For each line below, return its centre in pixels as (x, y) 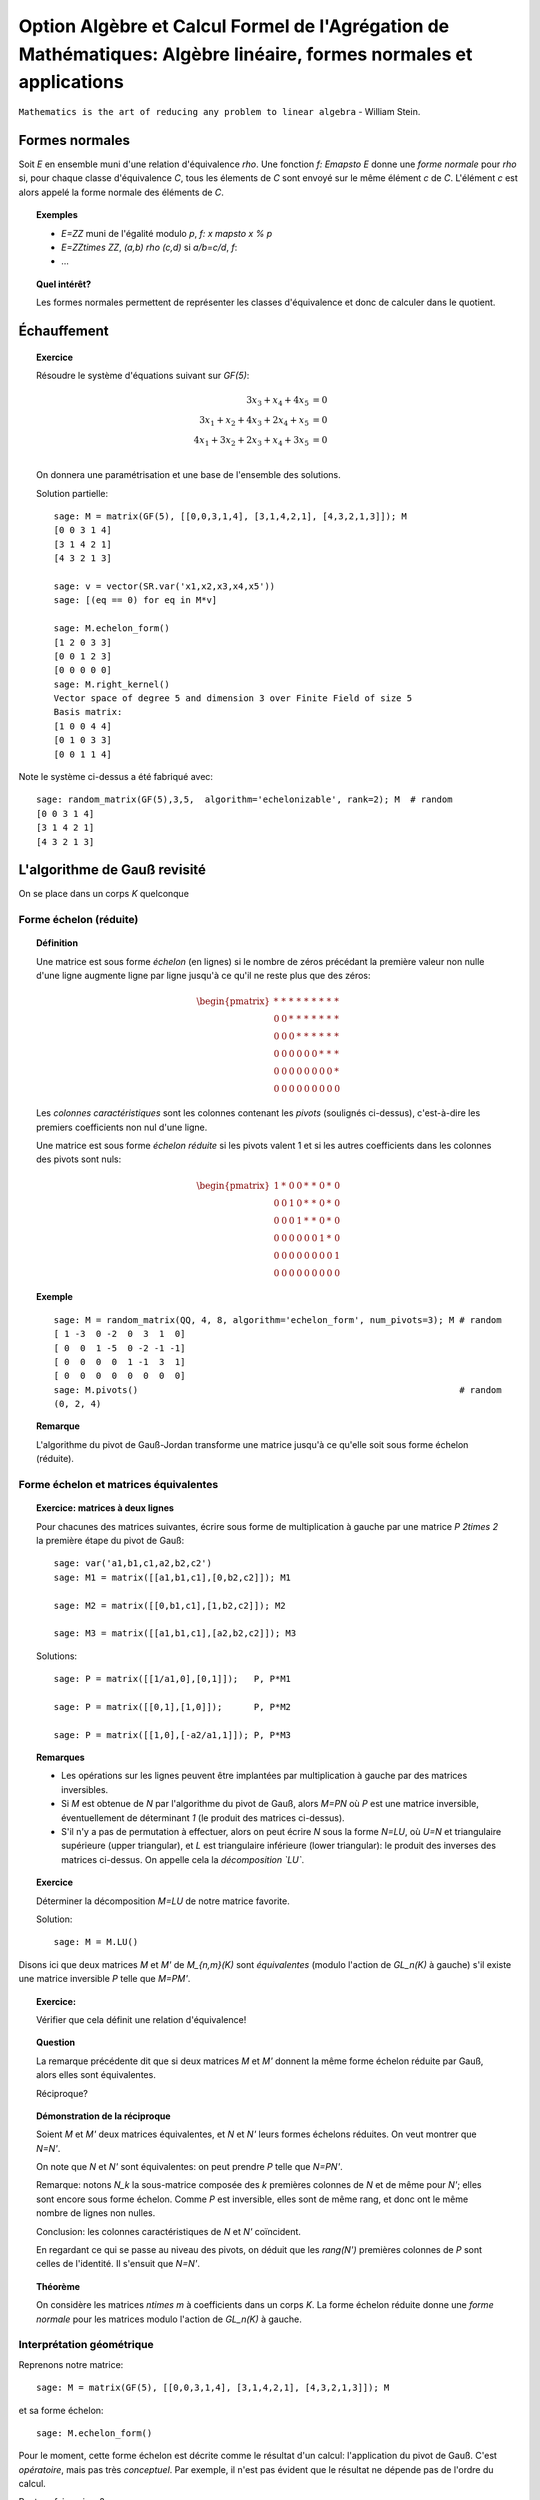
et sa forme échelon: (61, 2410)
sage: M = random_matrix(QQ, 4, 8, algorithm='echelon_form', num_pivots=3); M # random (277, 1319)
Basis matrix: (88, 712)
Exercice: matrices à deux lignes (105, 1508)
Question (55, 2042)
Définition (57, 943)
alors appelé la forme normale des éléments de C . (121, 192)
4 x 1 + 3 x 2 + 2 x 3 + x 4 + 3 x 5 (251, 441)
